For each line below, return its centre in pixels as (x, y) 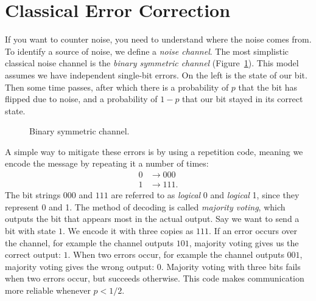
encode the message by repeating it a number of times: (107, 163)
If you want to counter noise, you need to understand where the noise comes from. (158, 39)
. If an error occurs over (253, 230)
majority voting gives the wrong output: (80, 266)
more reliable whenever (48, 290)
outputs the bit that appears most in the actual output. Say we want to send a (152, 219)
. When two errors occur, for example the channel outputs (176, 254)
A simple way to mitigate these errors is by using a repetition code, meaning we (154, 151)
